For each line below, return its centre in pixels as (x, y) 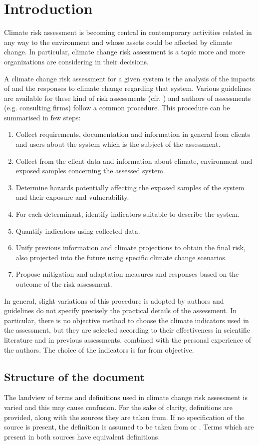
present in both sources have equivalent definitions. (82, 436)
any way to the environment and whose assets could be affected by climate (118, 42)
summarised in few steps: (42, 117)
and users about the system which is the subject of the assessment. (118, 144)
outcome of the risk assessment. (64, 284)
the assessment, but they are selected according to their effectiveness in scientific (127, 330)
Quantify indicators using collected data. (78, 230)
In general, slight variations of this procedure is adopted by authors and (114, 300)
